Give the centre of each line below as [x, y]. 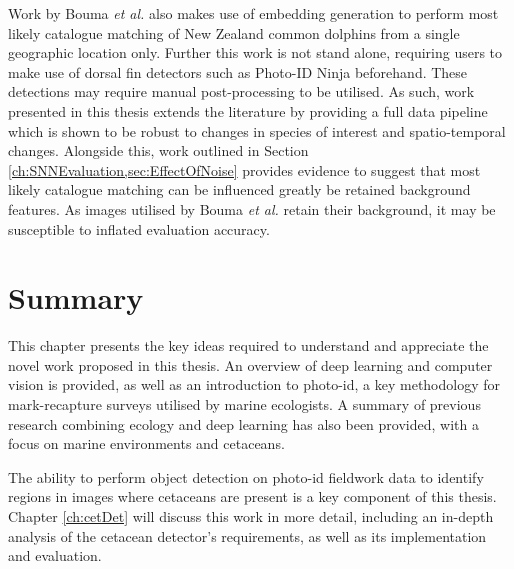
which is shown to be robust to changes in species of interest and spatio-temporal [257, 130]
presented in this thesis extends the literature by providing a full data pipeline [248, 110]
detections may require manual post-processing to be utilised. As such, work [241, 91]
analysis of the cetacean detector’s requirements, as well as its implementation [247, 535]
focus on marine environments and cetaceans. [146, 443]
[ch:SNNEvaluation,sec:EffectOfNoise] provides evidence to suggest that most [244, 169]
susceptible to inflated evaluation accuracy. [139, 228]
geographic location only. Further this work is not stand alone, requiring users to [255, 52]
